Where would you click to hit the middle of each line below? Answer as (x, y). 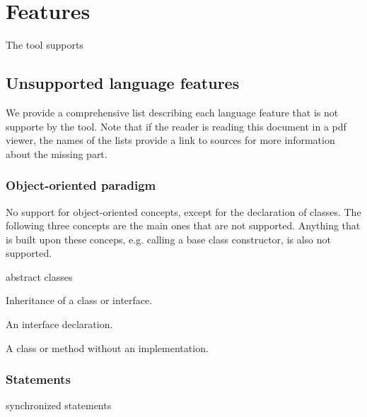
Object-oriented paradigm (81, 185)
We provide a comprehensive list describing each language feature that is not (172, 112)
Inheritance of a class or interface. (79, 300)
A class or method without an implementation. (107, 347)
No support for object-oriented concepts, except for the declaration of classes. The (183, 211)
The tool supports (45, 45)
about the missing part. (57, 153)
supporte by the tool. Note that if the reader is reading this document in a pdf (176, 126)
